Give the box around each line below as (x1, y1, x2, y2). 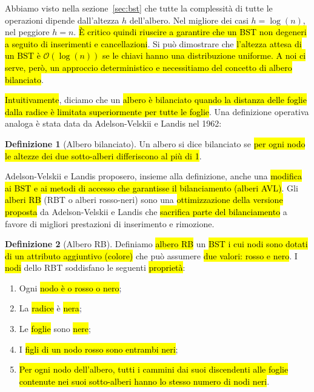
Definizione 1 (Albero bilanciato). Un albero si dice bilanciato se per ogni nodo (5, 137, 306, 150)
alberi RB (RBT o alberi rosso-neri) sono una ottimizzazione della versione (5, 193, 283, 206)
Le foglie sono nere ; (19, 322, 91, 335)
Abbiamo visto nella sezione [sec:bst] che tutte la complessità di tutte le (5, 2, 273, 14)
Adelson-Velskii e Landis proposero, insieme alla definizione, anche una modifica (5, 170, 302, 182)
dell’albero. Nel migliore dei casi (129, 13, 249, 26)
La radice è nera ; (19, 302, 82, 314)
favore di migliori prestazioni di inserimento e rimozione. (5, 217, 215, 230)
